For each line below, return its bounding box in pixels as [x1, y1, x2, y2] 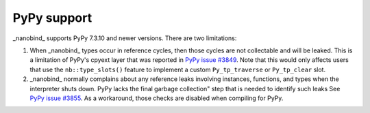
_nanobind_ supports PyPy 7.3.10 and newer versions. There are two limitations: [12, 34, 237, 42]
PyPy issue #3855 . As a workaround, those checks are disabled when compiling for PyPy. [29, 94, 284, 102]
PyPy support [12, 10, 92, 25]
